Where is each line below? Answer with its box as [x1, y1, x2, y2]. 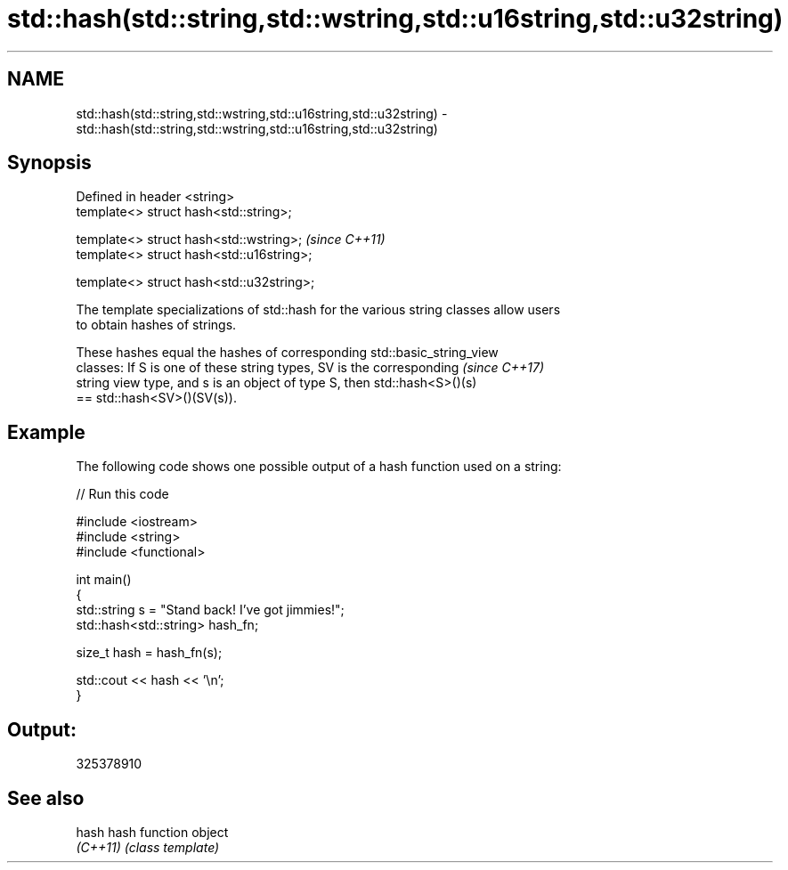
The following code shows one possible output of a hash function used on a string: [76, 459, 562, 475]
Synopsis [7, 151, 92, 175]
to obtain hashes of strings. [76, 317, 237, 333]
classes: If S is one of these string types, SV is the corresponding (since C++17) [76, 360, 545, 376]
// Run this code [76, 486, 169, 502]
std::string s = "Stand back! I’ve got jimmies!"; [76, 602, 345, 618]
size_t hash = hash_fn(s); [76, 645, 223, 661]
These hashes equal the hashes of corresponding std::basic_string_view [76, 345, 499, 361]
